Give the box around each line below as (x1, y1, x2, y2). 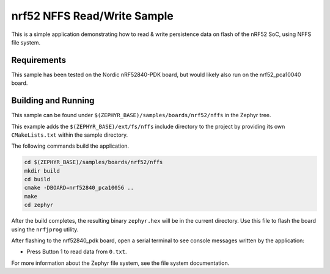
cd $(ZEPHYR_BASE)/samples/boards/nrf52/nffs (24, 159, 163, 166)
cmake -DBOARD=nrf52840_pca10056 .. (24, 184, 134, 192)
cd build (24, 176, 51, 183)
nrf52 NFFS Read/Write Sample (11, 9, 174, 23)
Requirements (11, 55, 67, 65)
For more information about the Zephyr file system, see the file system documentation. (11, 259, 230, 267)
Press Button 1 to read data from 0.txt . (26, 248, 127, 256)
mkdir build (24, 167, 61, 174)
